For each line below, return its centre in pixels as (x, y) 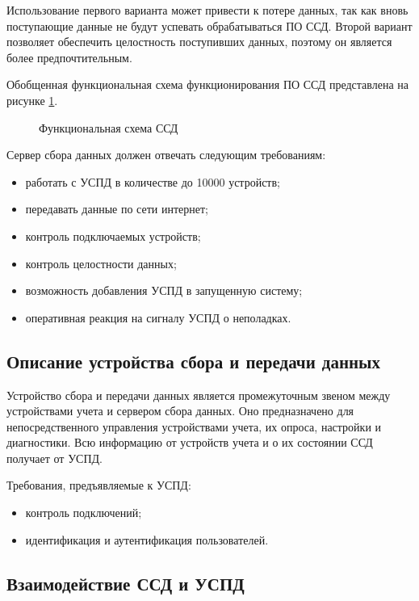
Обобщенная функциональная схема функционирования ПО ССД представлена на (208, 84)
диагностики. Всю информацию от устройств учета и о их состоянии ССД (190, 442)
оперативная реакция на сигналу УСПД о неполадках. (158, 317)
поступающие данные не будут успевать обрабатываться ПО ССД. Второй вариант (209, 25)
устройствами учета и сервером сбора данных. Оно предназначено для (180, 411)
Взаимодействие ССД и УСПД (126, 583)
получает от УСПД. (54, 458)
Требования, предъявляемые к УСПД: (99, 485)
